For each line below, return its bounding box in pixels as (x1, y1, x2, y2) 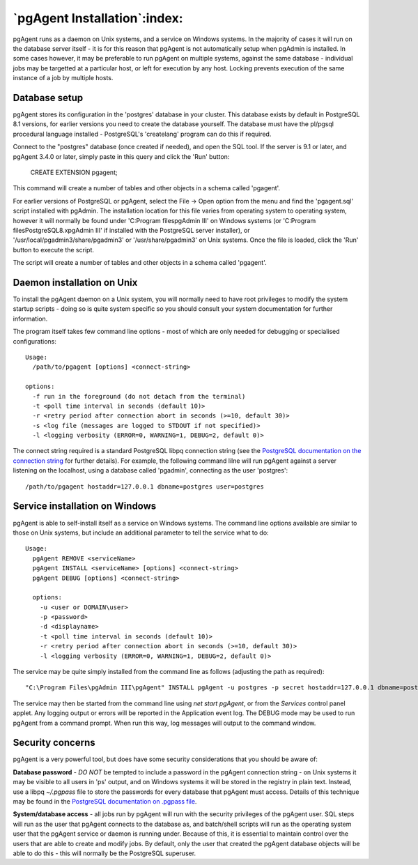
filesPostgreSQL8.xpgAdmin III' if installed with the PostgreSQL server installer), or (13, 226, 250, 234)
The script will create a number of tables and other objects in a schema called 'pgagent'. (13, 259, 268, 267)
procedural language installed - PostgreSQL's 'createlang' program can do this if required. (13, 130, 272, 138)
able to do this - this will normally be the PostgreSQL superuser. (13, 849, 196, 857)
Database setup (13, 91, 84, 104)
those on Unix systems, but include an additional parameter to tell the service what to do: (13, 528, 269, 537)
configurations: (13, 337, 57, 345)
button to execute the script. (13, 245, 94, 254)
